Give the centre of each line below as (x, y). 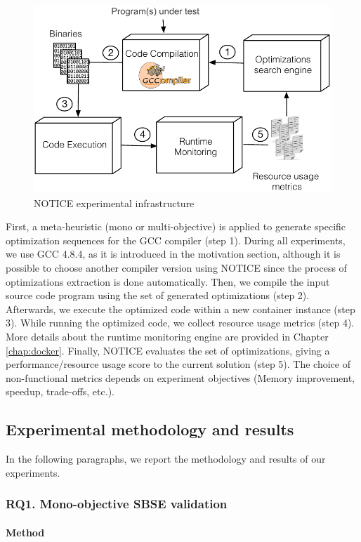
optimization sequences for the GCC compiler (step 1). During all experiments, (176, 240)
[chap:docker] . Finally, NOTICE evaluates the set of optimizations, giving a (168, 350)
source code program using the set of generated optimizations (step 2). (158, 295)
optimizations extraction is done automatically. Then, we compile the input (168, 281)
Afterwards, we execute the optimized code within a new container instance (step (180, 309)
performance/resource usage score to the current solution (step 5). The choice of (178, 364)
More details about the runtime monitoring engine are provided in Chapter (167, 336)
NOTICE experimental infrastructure (114, 203)
